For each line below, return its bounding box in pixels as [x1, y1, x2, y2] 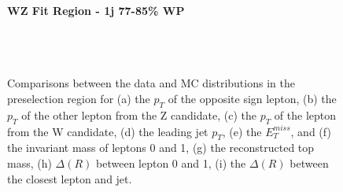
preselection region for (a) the [7, 90, 150, 106]
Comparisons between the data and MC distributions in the [7, 75, 295, 91]
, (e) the [222, 123, 262, 139]
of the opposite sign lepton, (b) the [168, 90, 337, 106]
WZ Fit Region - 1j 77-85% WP [7, 2, 185, 18]
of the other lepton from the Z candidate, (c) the [21, 106, 256, 123]
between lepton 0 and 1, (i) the [96, 154, 246, 171]
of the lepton [274, 106, 337, 123]
